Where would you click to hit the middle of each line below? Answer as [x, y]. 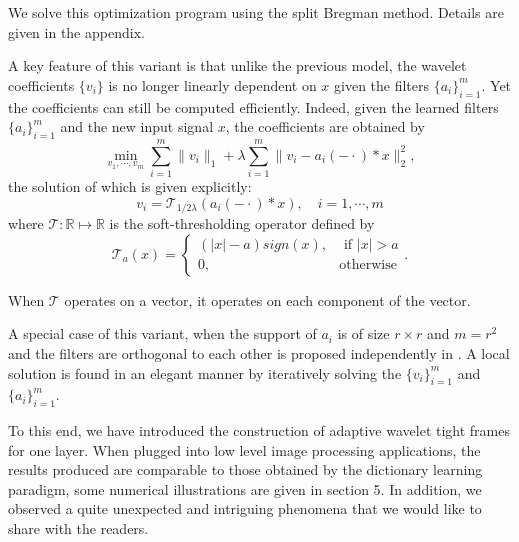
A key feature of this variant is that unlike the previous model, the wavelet [237, 65]
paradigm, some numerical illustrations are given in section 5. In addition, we [245, 488]
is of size [363, 333]
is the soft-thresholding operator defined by [242, 223]
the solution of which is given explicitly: [130, 186]
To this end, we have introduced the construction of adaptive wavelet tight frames [259, 430]
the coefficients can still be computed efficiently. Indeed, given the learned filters [253, 106]
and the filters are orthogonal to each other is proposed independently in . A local [259, 352]
